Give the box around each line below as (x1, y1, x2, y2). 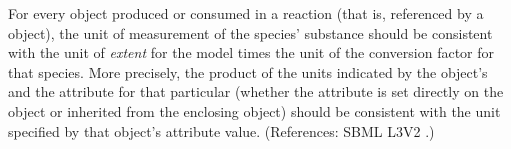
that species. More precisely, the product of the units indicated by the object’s (8, 61, 488, 82)
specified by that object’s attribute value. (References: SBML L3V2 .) (8, 120, 435, 141)
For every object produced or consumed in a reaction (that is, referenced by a (8, 3, 484, 23)
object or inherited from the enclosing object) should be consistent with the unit (8, 100, 501, 121)
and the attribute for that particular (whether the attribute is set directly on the (8, 81, 504, 102)
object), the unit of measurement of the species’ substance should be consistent (8, 22, 493, 43)
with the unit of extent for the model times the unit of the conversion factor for (8, 42, 495, 63)
